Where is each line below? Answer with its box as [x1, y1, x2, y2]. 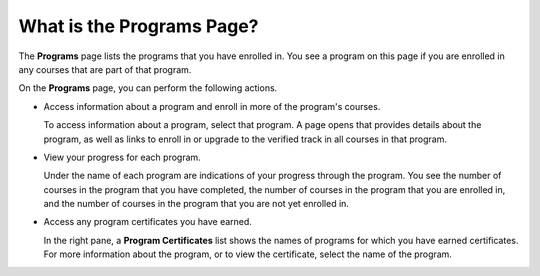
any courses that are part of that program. [18, 63, 192, 75]
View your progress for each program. [43, 151, 202, 163]
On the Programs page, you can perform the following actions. [18, 82, 278, 94]
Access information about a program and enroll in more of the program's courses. [43, 100, 381, 112]
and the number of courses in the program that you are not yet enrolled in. [43, 198, 350, 210]
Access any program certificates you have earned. [43, 216, 252, 228]
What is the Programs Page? [18, 15, 259, 37]
